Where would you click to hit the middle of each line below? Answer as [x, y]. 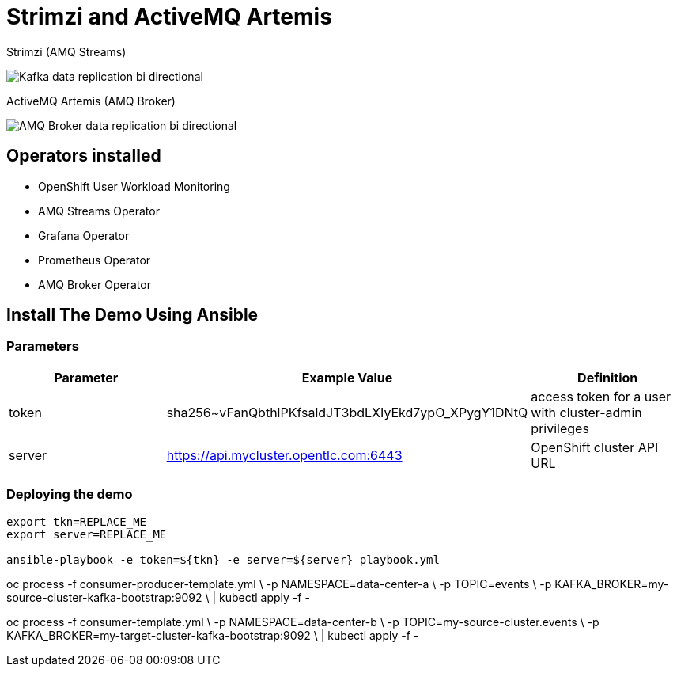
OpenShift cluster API [595, 447]
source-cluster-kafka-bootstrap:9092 [104, 597]
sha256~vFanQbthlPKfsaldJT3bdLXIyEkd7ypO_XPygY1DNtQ [347, 412]
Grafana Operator [84, 235]
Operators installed [84, 156]
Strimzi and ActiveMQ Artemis [169, 17]
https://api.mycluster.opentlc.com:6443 [284, 455]
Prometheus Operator [95, 260]
